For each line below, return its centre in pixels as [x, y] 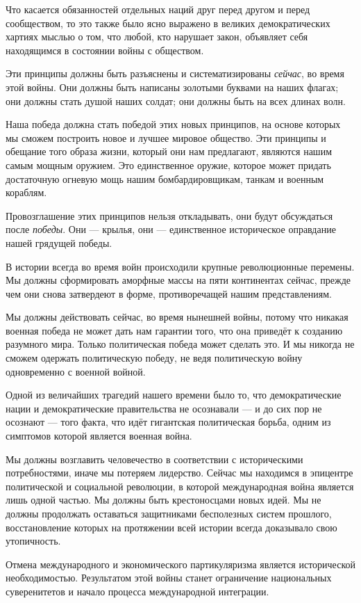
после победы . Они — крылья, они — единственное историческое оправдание [171, 229]
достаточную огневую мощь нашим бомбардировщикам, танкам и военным [165, 178]
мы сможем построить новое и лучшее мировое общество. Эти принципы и [166, 137]
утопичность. [33, 541]
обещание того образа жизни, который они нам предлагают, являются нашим [169, 151]
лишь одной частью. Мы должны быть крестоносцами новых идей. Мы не [163, 500]
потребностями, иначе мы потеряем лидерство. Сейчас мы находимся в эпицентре [179, 473]
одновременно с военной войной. [76, 371]
